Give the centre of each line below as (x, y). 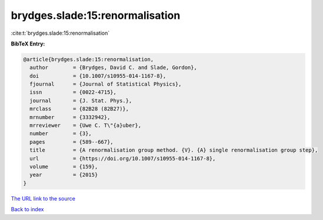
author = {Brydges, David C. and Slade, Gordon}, (113, 68)
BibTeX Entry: (28, 44)
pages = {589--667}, (72, 142)
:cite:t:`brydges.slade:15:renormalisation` (60, 33)
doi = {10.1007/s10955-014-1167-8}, (98, 76)
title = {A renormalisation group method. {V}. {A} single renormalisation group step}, (174, 150)
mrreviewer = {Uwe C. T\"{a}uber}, (85, 126)
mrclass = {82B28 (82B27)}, (79, 109)
